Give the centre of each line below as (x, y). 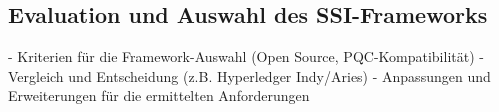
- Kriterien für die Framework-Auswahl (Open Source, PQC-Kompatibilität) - (246, 56)
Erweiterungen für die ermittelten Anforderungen (159, 95)
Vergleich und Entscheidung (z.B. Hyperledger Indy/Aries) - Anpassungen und (249, 75)
